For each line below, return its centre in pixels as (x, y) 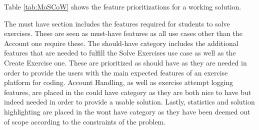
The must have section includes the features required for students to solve (117, 23)
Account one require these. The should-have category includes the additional (121, 43)
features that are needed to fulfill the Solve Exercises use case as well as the (120, 53)
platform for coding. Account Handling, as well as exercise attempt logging (119, 82)
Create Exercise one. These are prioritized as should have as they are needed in (125, 62)
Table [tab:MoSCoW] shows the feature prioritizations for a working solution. (123, 6)
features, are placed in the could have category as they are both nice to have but (128, 92)
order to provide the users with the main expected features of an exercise (116, 72)
